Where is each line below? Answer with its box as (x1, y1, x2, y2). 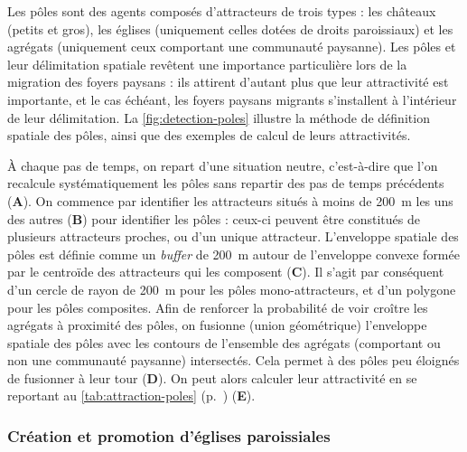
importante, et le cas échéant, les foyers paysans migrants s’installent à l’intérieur (7, 89, 457, 108)
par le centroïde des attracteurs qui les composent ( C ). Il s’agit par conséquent (7, 262, 444, 281)
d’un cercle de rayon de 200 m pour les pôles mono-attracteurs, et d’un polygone (7, 279, 456, 298)
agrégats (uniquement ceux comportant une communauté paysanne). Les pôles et (7, 37, 456, 56)
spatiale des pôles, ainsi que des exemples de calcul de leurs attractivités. (7, 126, 411, 145)
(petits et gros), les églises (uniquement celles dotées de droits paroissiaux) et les (7, 19, 453, 38)
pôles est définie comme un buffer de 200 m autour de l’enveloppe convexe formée (7, 244, 460, 263)
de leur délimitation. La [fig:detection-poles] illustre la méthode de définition (7, 108, 430, 127)
